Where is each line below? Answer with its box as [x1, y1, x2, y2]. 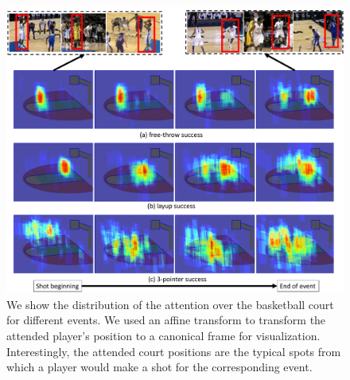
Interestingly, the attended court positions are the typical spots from [6, 343, 341, 359]
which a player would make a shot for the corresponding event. [6, 358, 313, 375]
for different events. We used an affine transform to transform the [6, 311, 326, 328]
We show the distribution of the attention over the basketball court [6, 296, 334, 312]
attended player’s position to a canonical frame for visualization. [6, 327, 321, 344]
